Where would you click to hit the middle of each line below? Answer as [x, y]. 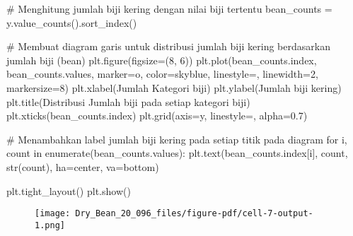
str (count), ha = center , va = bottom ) [83, 166]
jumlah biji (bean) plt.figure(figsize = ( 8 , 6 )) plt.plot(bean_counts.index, [162, 60]
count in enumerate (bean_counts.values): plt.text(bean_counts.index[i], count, [177, 153]
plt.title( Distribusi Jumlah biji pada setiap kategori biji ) [128, 101]
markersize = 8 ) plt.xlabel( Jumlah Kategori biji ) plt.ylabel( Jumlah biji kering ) [174, 87]
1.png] [50, 225]
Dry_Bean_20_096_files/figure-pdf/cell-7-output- [194, 214]
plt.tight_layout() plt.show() [69, 190]
